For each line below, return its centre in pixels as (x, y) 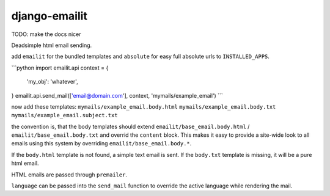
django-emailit (50, 16)
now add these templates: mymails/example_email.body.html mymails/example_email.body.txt (144, 106)
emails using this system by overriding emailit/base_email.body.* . (101, 143)
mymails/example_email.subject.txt (65, 115)
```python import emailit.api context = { (60, 68)
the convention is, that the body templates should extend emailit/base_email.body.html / (130, 126)
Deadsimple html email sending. (52, 45)
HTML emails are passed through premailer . (69, 175)
